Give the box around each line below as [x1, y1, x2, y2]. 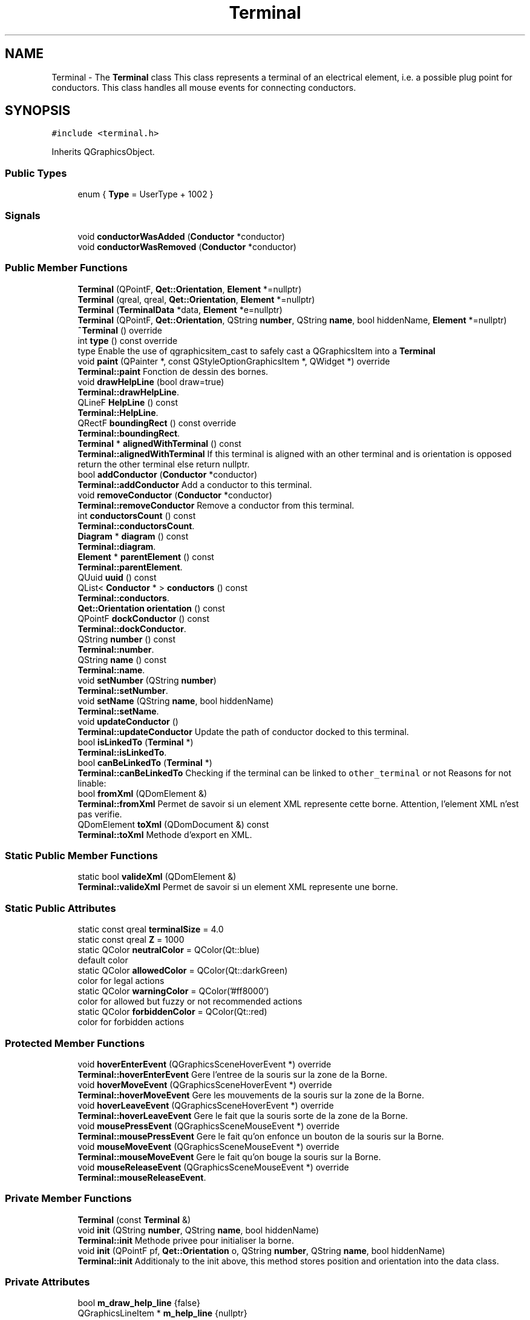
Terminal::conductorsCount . [77, 520, 195, 531]
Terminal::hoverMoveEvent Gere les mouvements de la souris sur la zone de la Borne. [77, 1089, 424, 1100]
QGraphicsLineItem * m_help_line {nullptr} [77, 1308, 247, 1319]
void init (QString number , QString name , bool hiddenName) [77, 1224, 319, 1235]
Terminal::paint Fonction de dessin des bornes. [77, 366, 269, 377]
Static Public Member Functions [5, 850, 159, 862]
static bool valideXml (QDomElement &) [77, 871, 237, 882]
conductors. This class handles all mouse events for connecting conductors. [51, 82, 356, 93]
